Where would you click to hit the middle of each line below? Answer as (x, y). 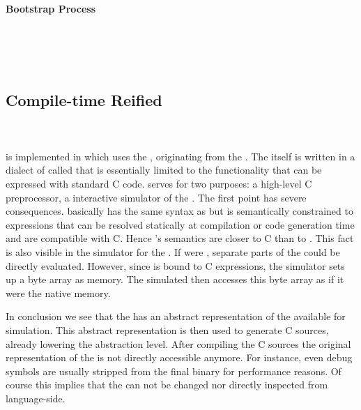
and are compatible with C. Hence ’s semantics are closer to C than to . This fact (180, 238)
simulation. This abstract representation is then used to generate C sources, (167, 330)
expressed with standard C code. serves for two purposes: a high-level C (159, 184)
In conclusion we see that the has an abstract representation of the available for (176, 316)
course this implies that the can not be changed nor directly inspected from (167, 385)
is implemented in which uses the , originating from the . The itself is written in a (180, 156)
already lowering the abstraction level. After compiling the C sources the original (178, 343)
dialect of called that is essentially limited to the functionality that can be (164, 170)
